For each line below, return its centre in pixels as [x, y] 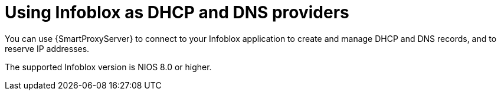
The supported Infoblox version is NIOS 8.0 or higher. [108, 67]
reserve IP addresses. [47, 48]
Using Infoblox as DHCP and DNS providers [177, 12]
